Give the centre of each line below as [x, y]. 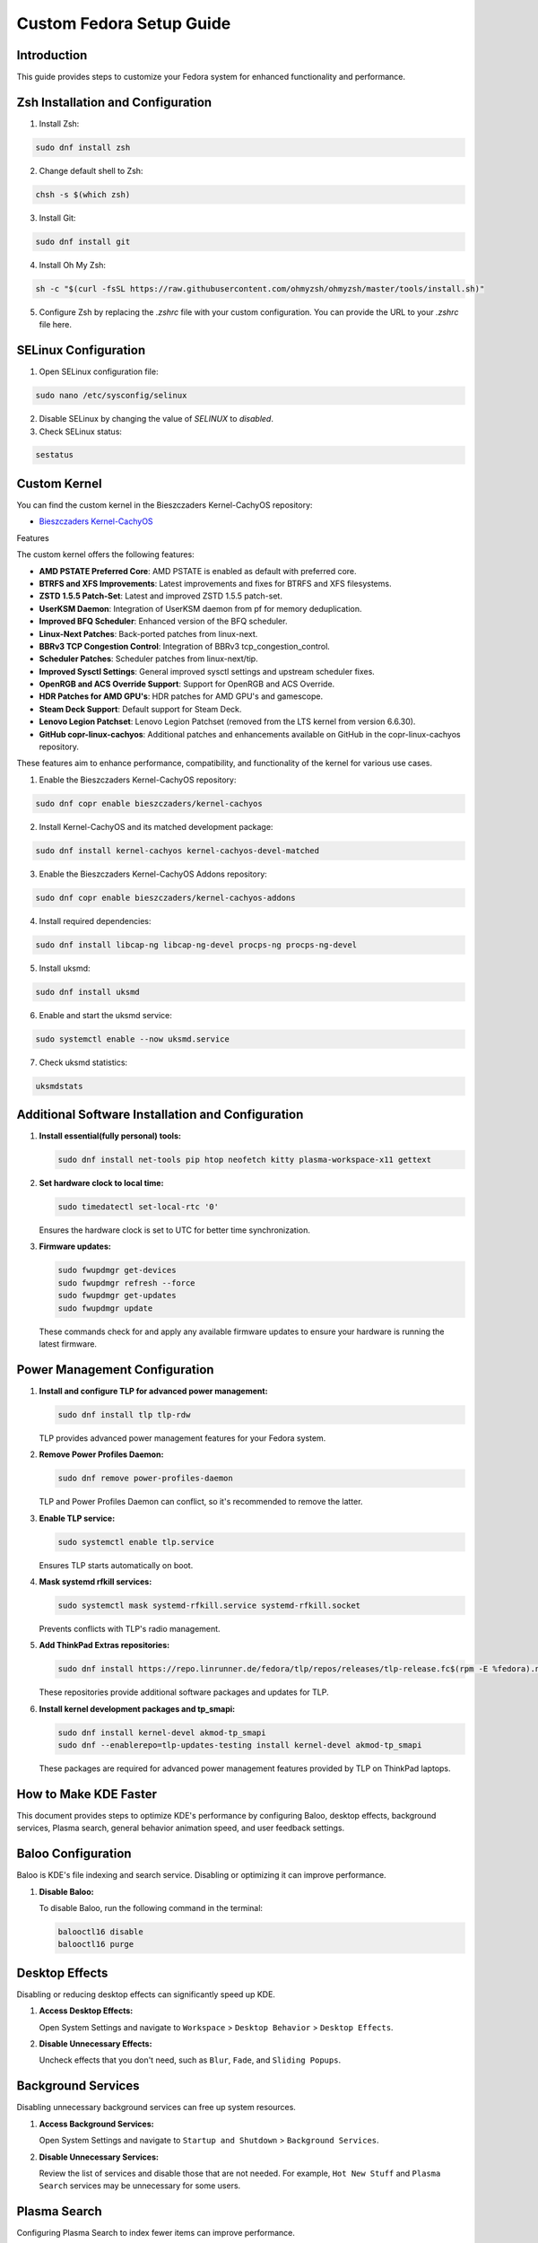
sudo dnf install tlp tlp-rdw [124, 1414]
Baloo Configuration [74, 1854]
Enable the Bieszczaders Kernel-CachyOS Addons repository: [153, 874]
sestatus [55, 455]
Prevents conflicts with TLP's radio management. [130, 1628]
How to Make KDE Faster [87, 1794]
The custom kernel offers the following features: [105, 554]
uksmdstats [59, 1086]
